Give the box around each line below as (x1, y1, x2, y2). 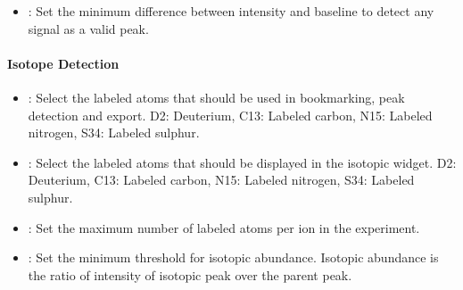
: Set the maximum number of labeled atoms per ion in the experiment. (28, 218, 420, 236)
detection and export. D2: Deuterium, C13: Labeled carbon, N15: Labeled (28, 105, 433, 124)
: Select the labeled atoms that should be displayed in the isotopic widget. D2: (28, 153, 457, 171)
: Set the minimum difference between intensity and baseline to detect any (28, 2, 434, 20)
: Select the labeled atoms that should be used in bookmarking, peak (28, 87, 405, 106)
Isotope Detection (7, 54, 120, 72)
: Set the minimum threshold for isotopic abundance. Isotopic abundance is (28, 248, 439, 267)
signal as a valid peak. (28, 19, 149, 37)
